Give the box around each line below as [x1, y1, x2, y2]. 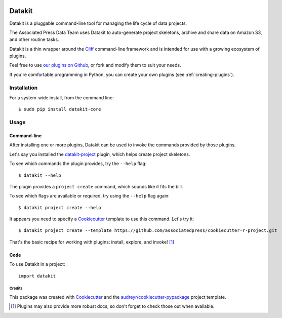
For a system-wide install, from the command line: [9, 95, 114, 101]
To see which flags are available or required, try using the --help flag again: [9, 193, 170, 199]
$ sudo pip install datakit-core [18, 106, 101, 112]
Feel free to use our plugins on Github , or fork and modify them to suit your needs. [9, 62, 181, 68]
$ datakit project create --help [18, 205, 101, 210]
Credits [9, 286, 23, 291]
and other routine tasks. [9, 36, 59, 43]
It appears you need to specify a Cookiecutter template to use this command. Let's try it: [9, 216, 194, 222]
